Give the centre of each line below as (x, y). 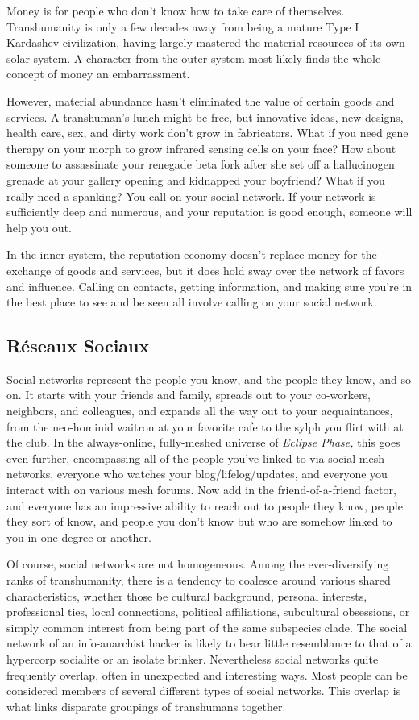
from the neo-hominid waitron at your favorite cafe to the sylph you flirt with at (205, 426)
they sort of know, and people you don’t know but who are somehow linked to (199, 521)
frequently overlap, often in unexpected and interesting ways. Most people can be (207, 674)
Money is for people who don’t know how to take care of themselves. (176, 10)
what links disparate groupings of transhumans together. (146, 706)
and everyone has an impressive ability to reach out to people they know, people (205, 505)
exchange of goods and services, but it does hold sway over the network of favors (205, 270)
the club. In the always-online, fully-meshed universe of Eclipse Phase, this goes (203, 442)
